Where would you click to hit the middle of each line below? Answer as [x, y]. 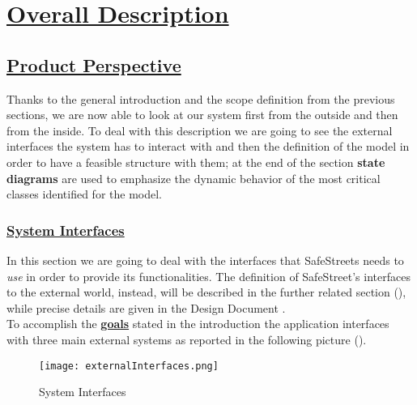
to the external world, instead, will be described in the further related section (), [206, 292]
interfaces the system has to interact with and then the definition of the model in [208, 146]
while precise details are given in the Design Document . [146, 307]
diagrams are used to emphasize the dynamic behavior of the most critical [194, 178]
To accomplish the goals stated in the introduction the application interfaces [198, 324]
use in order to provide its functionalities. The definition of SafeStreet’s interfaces [208, 276]
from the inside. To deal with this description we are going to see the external [200, 130]
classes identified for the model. [84, 194]
